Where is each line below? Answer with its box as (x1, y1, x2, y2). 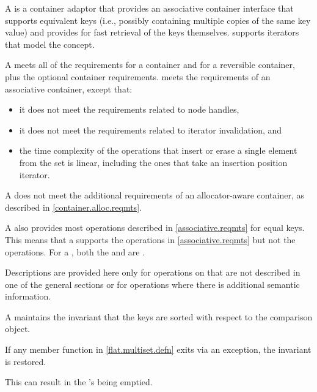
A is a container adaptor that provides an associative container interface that (5, 2, 294, 14)
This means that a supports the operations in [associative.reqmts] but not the (5, 233, 296, 246)
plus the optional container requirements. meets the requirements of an (5, 70, 271, 83)
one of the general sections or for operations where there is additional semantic (5, 277, 300, 290)
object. (5, 322, 31, 335)
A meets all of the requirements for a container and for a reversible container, (5, 58, 295, 71)
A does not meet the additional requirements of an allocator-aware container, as (5, 189, 305, 202)
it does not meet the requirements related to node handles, (19, 103, 239, 116)
